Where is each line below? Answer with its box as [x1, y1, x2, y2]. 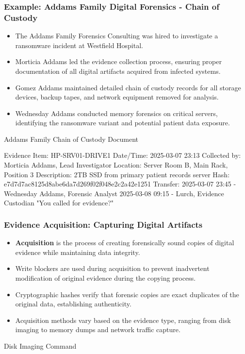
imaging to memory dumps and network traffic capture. [15, 324, 180, 335]
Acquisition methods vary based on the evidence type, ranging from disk [15, 315, 231, 325]
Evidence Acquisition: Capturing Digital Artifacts [4, 218, 203, 230]
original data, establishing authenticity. [15, 299, 131, 309]
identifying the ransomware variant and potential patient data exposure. [15, 118, 230, 128]
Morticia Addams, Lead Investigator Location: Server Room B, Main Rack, [4, 160, 228, 170]
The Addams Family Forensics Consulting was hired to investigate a [15, 31, 218, 41]
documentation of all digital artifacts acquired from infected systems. [15, 66, 221, 76]
